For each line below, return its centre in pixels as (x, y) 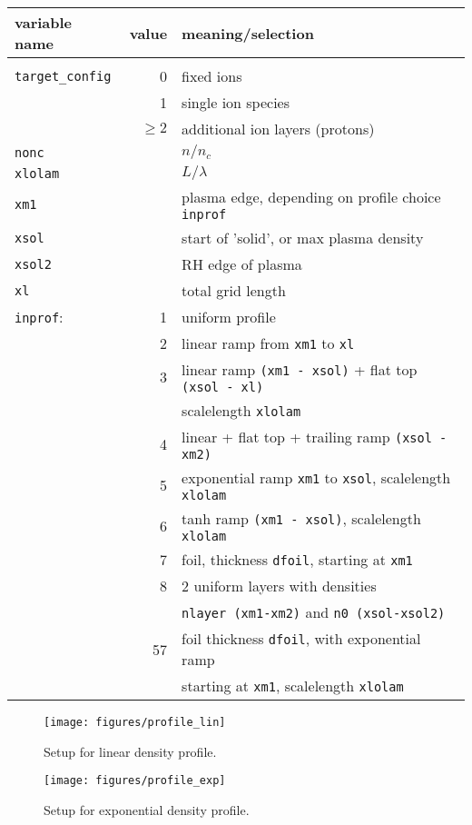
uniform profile (229, 317)
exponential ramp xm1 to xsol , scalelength (316, 477)
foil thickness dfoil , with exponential (301, 638)
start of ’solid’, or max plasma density (303, 238)
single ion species (236, 102)
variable (44, 22)
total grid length (234, 290)
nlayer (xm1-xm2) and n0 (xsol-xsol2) (314, 612)
